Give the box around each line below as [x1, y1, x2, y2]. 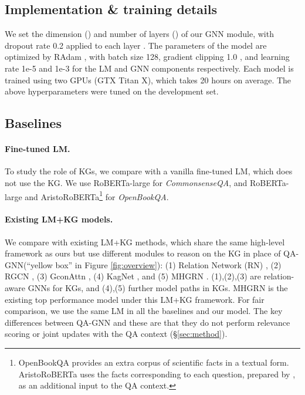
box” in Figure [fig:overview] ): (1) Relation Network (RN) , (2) [55, 258, 282, 271]
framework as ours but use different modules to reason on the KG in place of [5, 247, 281, 259]
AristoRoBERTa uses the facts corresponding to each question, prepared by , [18, 367, 296, 380]
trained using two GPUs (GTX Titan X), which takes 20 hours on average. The [5, 73, 292, 86]
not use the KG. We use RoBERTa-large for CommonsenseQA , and [5, 176, 248, 188]
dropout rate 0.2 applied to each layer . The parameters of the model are [5, 39, 267, 51]
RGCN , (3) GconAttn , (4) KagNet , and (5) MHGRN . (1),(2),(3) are [5, 270, 262, 282]
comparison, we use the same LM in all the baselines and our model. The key [5, 305, 283, 317]
